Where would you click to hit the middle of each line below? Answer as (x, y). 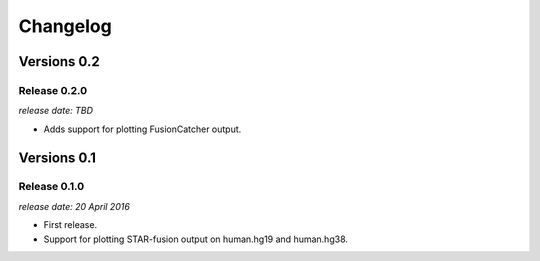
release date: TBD (56, 111)
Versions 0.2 (59, 61)
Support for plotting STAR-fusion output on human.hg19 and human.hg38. (196, 239)
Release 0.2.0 (53, 90)
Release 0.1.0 (51, 187)
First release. (70, 225)
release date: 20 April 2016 (74, 206)
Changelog (65, 26)
